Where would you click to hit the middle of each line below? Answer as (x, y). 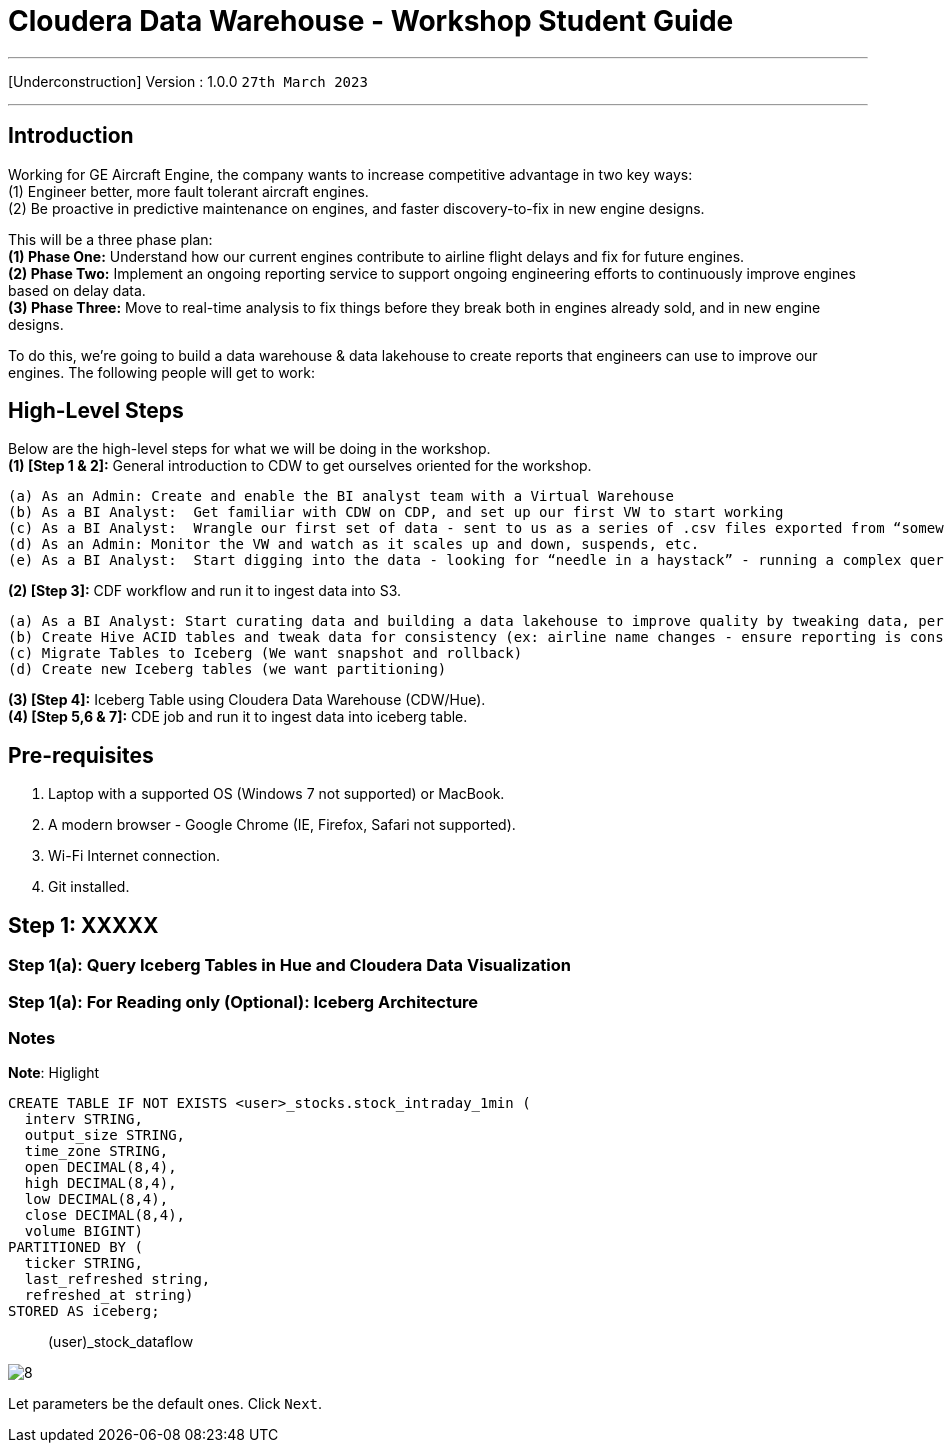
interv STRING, (83, 1119)
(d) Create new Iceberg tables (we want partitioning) (227, 669)
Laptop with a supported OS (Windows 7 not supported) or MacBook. (276, 794)
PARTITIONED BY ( (75, 1247)
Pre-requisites (81, 755)
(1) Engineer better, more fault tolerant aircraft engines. (188, 191)
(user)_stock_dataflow (121, 1342)
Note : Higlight (54, 1073)
